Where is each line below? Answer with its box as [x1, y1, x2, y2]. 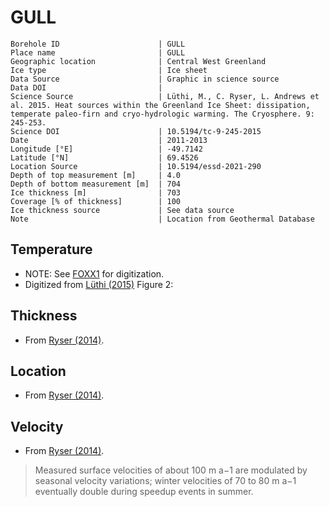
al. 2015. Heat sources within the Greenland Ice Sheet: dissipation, [10, 100, 311, 110]
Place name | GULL [10, 47, 186, 58]
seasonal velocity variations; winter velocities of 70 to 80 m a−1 [34, 475, 297, 487]
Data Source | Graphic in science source [10, 74, 280, 84]
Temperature [10, 241, 93, 258]
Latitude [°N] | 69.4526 [10, 152, 199, 163]
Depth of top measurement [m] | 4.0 [10, 170, 182, 180]
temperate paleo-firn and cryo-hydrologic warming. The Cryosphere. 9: [10, 109, 315, 119]
